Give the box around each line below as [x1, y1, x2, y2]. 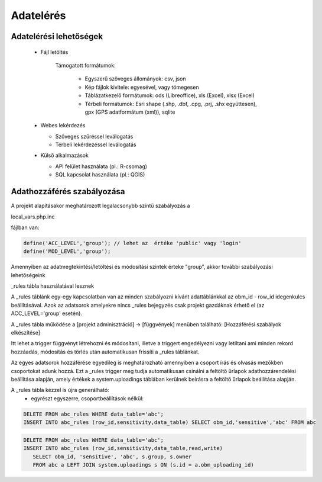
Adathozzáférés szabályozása [11, 187, 125, 197]
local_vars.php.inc [11, 213, 55, 220]
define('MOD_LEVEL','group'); [23, 248, 111, 255]
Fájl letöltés [40, 48, 69, 56]
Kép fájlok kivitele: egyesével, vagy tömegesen [84, 83, 199, 91]
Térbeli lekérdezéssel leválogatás [55, 141, 136, 148]
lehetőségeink [11, 271, 45, 278]
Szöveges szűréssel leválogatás [55, 133, 134, 140]
